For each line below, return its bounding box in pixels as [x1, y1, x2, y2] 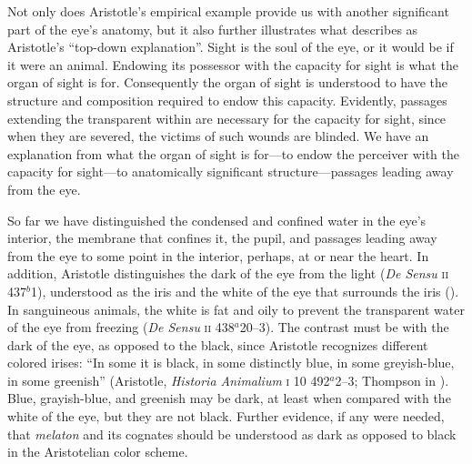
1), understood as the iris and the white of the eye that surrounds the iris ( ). [30, 281, 459, 300]
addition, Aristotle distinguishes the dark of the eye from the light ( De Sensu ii [7, 264, 449, 283]
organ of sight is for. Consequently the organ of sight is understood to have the [7, 73, 448, 92]
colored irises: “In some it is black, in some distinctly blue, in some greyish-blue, [7, 353, 455, 372]
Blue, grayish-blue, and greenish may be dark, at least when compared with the [7, 388, 451, 408]
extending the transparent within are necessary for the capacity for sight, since [7, 108, 447, 127]
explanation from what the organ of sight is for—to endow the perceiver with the [7, 144, 459, 163]
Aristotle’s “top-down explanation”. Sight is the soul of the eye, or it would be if [7, 37, 454, 56]
